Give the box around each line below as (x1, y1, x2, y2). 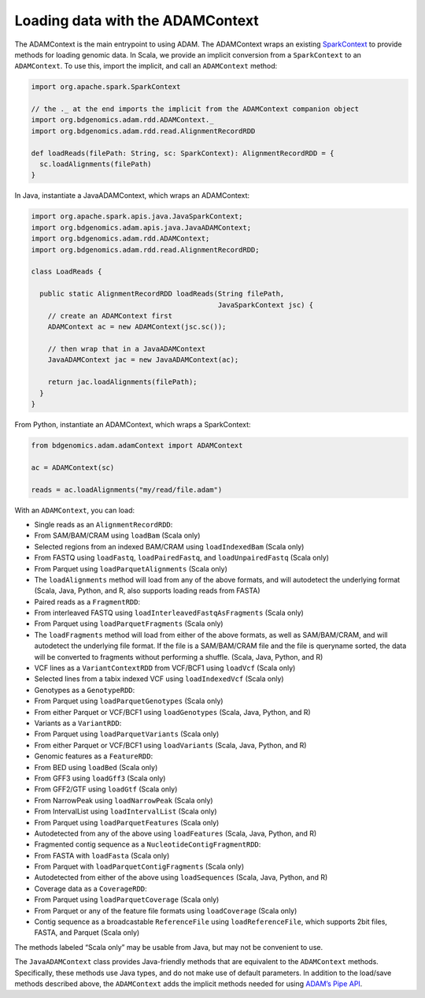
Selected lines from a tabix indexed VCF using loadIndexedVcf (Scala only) (34, 674, 284, 683)
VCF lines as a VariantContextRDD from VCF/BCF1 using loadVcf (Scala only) (34, 663, 296, 673)
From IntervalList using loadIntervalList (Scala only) (34, 806, 217, 816)
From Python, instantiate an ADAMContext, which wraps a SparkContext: (14, 420, 251, 430)
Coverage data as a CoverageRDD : (34, 884, 147, 893)
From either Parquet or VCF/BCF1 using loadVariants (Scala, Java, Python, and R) (34, 740, 307, 750)
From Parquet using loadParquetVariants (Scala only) (34, 729, 220, 739)
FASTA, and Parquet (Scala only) (34, 928, 140, 937)
